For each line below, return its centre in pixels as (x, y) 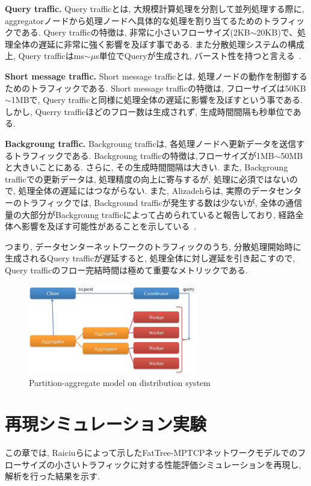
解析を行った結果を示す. (52, 476)
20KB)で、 (277, 32)
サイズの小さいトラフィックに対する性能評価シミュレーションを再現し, (161, 464)
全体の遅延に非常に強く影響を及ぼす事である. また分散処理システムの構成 (159, 44)
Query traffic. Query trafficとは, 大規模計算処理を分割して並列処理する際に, (155, 8)
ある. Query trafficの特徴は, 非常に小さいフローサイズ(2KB (136, 32)
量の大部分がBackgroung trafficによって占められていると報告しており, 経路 (150, 214)
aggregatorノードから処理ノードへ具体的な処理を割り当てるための (134, 20)
